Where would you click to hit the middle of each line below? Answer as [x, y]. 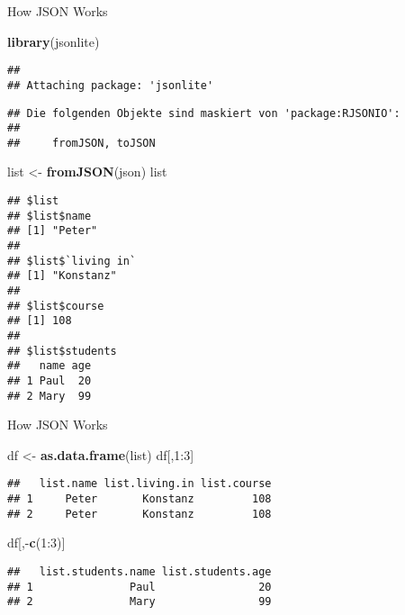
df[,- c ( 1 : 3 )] [36, 543]
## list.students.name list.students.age [139, 572]
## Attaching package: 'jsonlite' [111, 85]
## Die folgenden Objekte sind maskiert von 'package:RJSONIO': [204, 113]
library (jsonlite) [54, 41]
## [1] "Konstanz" [62, 276]
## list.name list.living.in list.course [139, 484]
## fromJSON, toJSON [81, 143]
